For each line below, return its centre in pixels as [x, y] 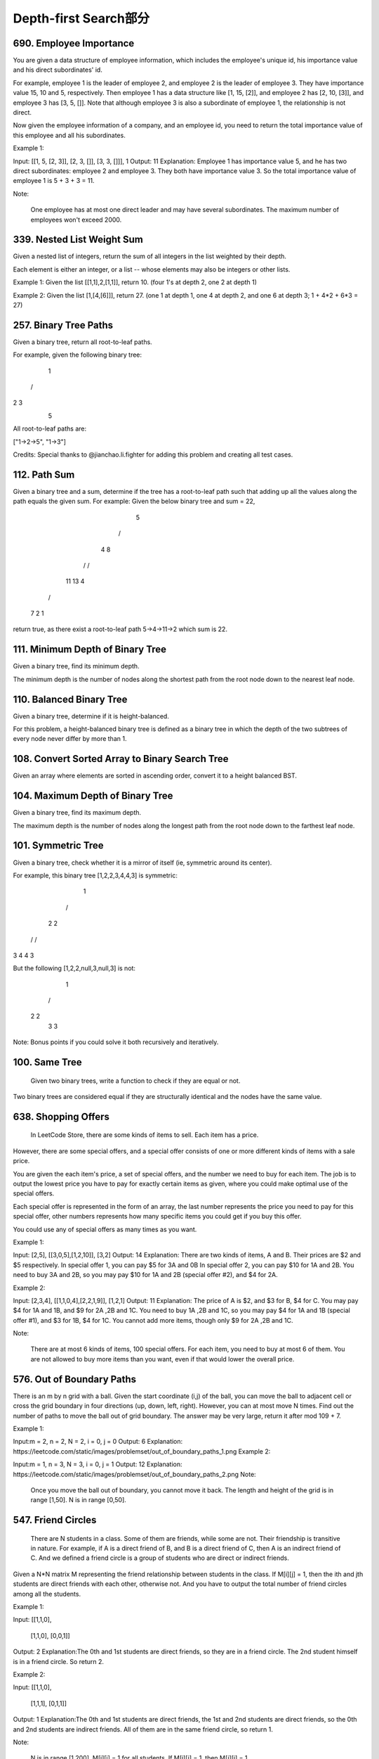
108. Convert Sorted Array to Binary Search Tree [121, 759]
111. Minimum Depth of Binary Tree [90, 650]
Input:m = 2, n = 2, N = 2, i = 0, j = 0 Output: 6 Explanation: [98, 1442]
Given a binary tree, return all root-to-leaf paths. [82, 342]
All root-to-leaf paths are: [50, 428]
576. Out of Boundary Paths [75, 1379]
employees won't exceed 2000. [76, 220]
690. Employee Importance [74, 43]
